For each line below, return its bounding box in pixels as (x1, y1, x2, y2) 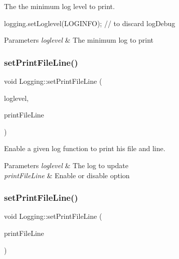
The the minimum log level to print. (4, 1, 115, 11)
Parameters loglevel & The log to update (4, 160, 128, 170)
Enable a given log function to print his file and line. (4, 143, 165, 154)
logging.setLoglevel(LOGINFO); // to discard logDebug (4, 18, 175, 28)
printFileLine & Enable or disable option (4, 170, 130, 180)
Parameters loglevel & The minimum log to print (4, 35, 154, 45)
